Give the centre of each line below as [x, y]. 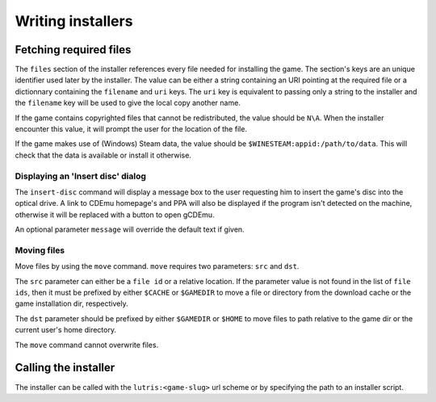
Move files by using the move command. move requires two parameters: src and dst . [157, 266]
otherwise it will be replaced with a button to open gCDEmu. [115, 215]
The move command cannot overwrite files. [87, 345]
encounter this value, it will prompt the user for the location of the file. [131, 129]
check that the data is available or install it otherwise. [103, 155]
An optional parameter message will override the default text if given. [130, 229]
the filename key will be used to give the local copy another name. [128, 103]
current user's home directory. [66, 330]
